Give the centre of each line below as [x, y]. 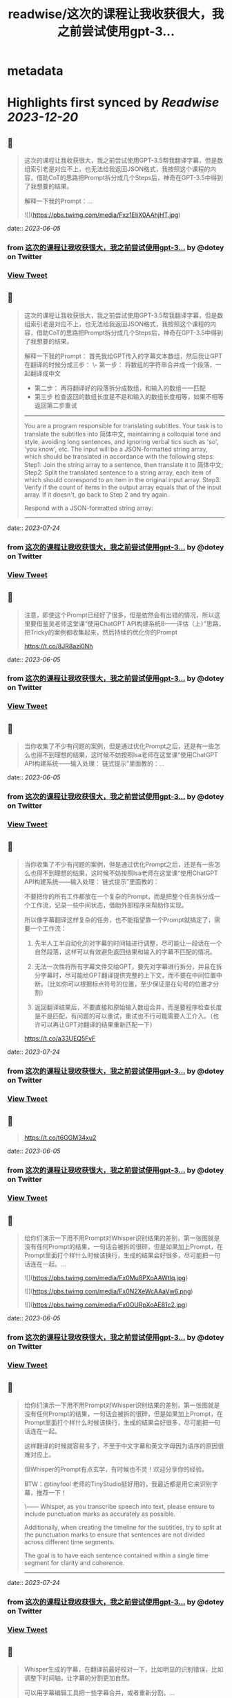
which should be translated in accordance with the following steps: [119, 456]
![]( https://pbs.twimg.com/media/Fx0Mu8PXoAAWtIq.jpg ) [106, 1278]
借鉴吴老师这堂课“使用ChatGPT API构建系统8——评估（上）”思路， [130, 624]
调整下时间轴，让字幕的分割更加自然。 [78, 1678]
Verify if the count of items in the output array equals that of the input [123, 487]
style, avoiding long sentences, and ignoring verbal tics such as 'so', [121, 441]
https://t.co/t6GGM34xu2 [60, 1138]
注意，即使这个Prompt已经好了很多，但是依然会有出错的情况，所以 [119, 614]
